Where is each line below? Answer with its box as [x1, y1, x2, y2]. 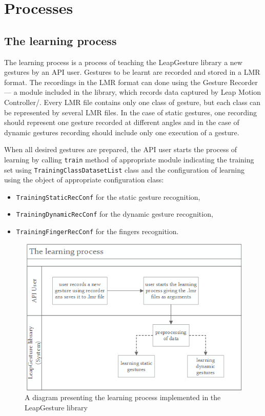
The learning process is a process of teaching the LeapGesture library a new [4, 56, 242, 67]
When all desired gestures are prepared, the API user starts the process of [4, 144, 237, 155]
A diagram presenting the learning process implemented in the [25, 392, 221, 403]
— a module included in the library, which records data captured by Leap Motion [4, 87, 261, 97]
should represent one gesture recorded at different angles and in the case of [4, 117, 239, 128]
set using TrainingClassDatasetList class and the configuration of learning [4, 164, 244, 175]
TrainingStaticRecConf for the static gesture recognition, [16, 191, 200, 202]
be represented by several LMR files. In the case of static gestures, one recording [4, 107, 257, 117]
